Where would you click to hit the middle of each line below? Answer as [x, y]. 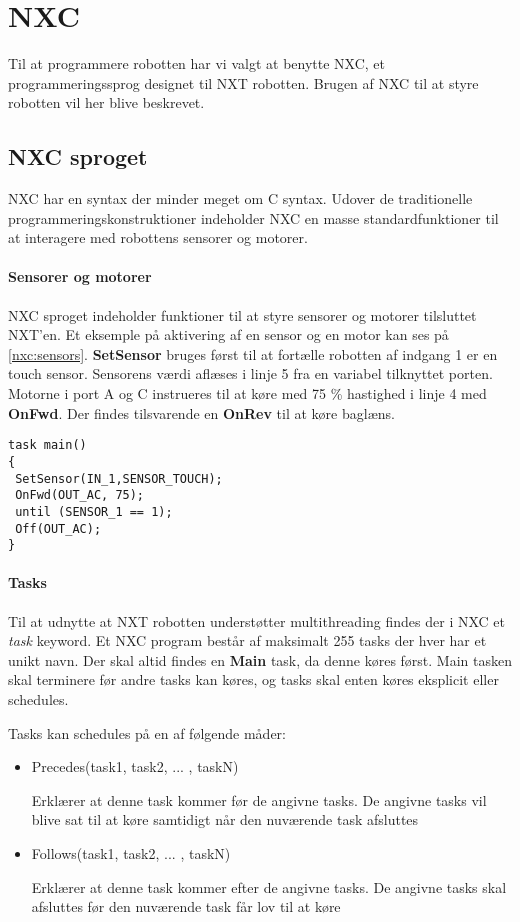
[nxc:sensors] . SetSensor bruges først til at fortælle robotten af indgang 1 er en [253, 353]
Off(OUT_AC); [58, 528]
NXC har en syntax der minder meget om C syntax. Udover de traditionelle [240, 198]
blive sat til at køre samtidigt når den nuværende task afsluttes [225, 819]
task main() [47, 445]
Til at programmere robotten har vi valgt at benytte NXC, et [197, 63]
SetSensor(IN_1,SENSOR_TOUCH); [119, 478]
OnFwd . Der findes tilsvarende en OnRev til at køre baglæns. [201, 412]
